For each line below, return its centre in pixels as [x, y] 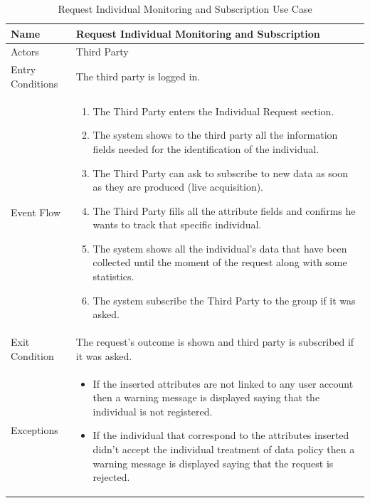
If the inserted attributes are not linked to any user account [223, 383]
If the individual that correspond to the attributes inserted [221, 435]
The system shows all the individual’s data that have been [220, 248]
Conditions [35, 83]
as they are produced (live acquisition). [178, 187]
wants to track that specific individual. [177, 224]
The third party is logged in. [138, 76]
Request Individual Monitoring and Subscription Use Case [185, 9]
